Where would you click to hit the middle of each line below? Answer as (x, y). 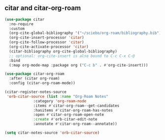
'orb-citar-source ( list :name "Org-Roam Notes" (58, 96)
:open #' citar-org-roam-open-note (69, 115)
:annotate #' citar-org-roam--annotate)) (75, 124)
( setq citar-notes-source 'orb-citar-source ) (52, 133)
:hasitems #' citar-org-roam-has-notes (73, 110)
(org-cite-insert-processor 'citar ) (47, 38)
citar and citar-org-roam (43, 8)
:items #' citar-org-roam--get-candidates (76, 106)
